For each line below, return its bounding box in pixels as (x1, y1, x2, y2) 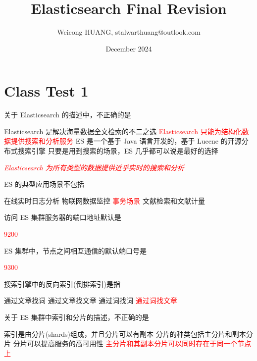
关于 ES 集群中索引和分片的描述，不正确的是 (4, 311, 149, 322)
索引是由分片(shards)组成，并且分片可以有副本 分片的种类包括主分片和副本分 (4, 328, 253, 339)
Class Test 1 (4, 81, 89, 101)
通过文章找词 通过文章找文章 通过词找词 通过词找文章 (4, 295, 177, 306)
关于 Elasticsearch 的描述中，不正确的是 (4, 109, 131, 120)
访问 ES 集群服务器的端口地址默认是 (4, 212, 121, 222)
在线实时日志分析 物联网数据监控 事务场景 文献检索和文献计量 (4, 195, 205, 206)
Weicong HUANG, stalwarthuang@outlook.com (57, 27, 201, 37)
